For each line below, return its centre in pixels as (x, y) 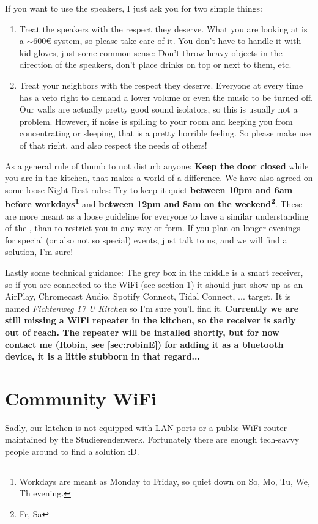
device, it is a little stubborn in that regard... (102, 356)
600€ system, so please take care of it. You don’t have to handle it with (167, 41)
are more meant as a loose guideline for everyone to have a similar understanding (157, 216)
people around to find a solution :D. (72, 451)
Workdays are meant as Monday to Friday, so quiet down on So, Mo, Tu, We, (165, 481)
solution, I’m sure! (39, 252)
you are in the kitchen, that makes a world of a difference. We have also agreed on (159, 178)
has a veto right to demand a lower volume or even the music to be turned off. (166, 97)
